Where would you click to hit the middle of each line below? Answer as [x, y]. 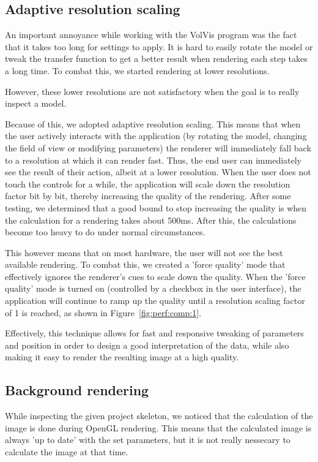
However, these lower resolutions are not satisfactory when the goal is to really [152, 91]
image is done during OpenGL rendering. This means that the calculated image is [158, 427]
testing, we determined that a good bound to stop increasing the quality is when [156, 207]
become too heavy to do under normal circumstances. [105, 232]
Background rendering [77, 390]
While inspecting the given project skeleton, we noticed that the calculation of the [159, 416]
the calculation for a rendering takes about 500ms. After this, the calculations [151, 220]
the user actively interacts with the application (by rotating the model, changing [156, 136]
